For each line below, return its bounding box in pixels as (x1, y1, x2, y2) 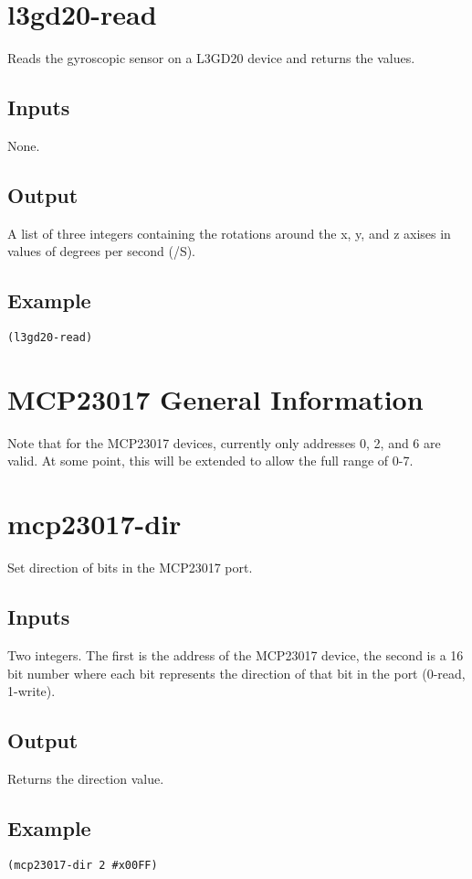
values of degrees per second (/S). (7, 241, 196, 261)
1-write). (7, 681, 56, 701)
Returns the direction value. (7, 768, 164, 788)
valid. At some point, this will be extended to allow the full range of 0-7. (7, 451, 414, 470)
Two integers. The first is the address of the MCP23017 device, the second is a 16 (7, 646, 464, 664)
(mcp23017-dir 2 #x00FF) (7, 858, 158, 872)
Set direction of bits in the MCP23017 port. (7, 558, 253, 577)
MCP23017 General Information (7, 380, 424, 417)
